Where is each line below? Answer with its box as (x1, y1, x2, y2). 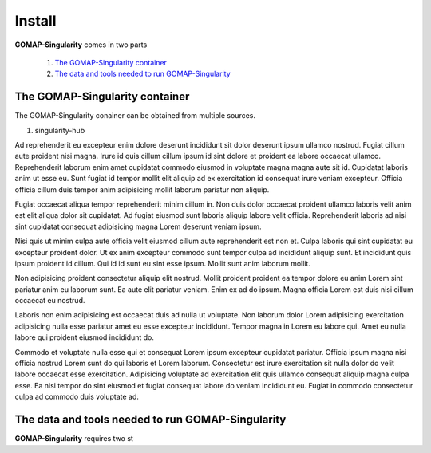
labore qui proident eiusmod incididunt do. (14, 333, 155, 342)
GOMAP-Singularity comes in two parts (14, 40, 148, 49)
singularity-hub (34, 125, 85, 135)
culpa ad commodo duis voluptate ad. (14, 392, 140, 402)
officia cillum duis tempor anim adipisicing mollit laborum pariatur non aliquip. (14, 184, 270, 195)
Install (14, 12, 57, 30)
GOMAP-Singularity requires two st (14, 434, 133, 443)
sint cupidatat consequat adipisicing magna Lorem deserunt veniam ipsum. (14, 222, 262, 231)
